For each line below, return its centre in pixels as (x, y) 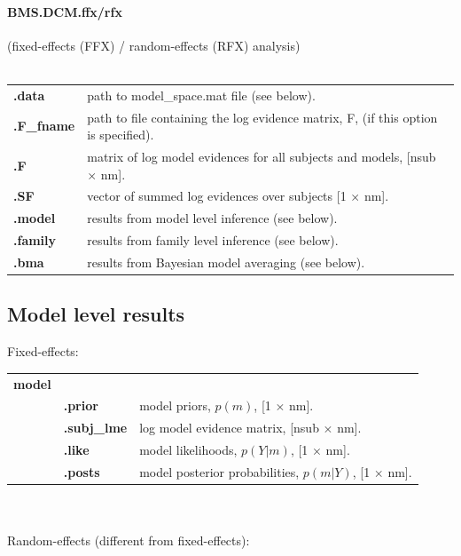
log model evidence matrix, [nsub (229, 428)
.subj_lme (95, 428)
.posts (82, 472)
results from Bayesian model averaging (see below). (226, 262)
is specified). (121, 135)
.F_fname (44, 126)
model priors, (175, 405)
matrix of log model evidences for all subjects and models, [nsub (262, 157)
